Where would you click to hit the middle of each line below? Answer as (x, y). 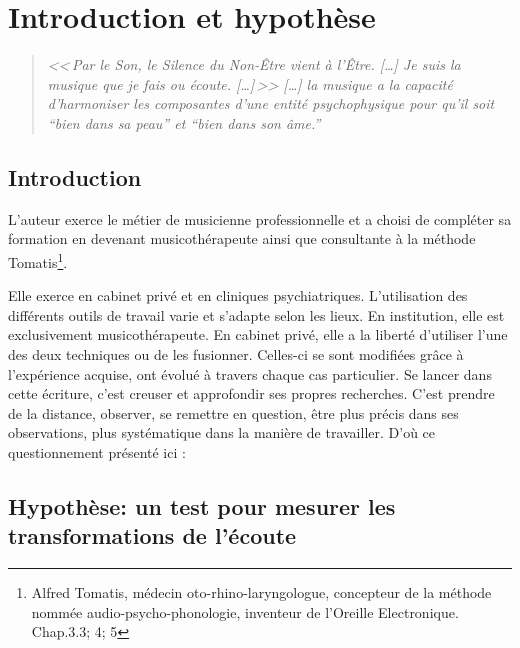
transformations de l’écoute (152, 535)
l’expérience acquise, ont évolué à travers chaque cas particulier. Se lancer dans (250, 373)
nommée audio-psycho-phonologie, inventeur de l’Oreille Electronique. (245, 611)
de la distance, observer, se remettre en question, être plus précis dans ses (233, 412)
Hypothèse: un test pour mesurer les (202, 505)
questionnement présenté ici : (97, 451)
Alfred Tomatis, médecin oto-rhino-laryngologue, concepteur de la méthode (261, 592)
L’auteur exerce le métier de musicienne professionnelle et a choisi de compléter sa (260, 218)
